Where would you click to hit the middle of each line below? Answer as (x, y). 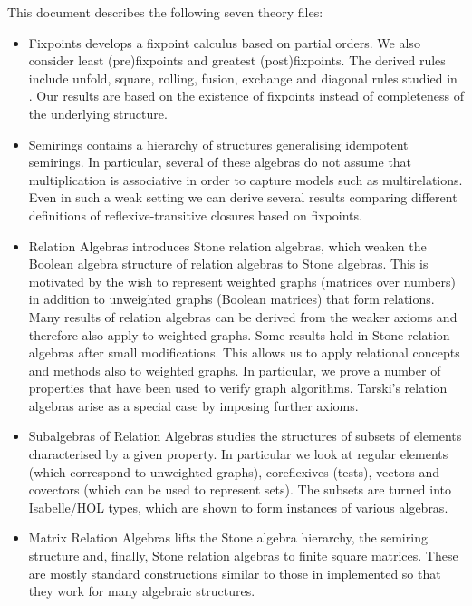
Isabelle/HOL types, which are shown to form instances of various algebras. (238, 507)
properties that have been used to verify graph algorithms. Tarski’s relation (238, 388)
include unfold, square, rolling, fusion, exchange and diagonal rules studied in (243, 78)
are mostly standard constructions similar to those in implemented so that (235, 573)
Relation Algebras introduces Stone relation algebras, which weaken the (227, 245)
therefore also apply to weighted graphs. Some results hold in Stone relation (239, 334)
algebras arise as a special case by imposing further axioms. (193, 405)
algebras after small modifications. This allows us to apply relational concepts (244, 352)
